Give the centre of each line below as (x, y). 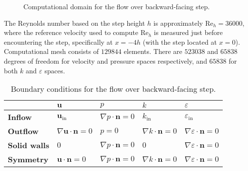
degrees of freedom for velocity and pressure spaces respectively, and (106, 60)
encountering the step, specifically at (58, 42)
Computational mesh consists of (52, 51)
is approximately (178, 23)
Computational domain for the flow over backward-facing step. (117, 6)
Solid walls (29, 145)
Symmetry (28, 159)
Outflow (23, 131)
